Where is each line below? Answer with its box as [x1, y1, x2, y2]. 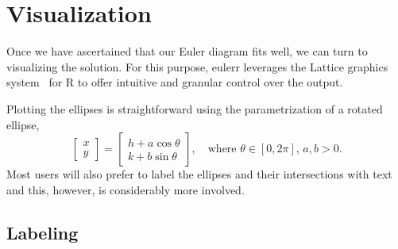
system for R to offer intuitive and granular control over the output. [6, 74, 343, 90]
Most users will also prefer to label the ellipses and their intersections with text [6, 166, 392, 182]
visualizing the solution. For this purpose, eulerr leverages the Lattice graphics [6, 58, 388, 75]
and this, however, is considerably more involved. [6, 181, 245, 197]
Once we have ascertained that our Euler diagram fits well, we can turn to [6, 43, 368, 59]
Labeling [6, 220, 79, 244]
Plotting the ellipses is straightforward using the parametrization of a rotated [6, 100, 383, 117]
